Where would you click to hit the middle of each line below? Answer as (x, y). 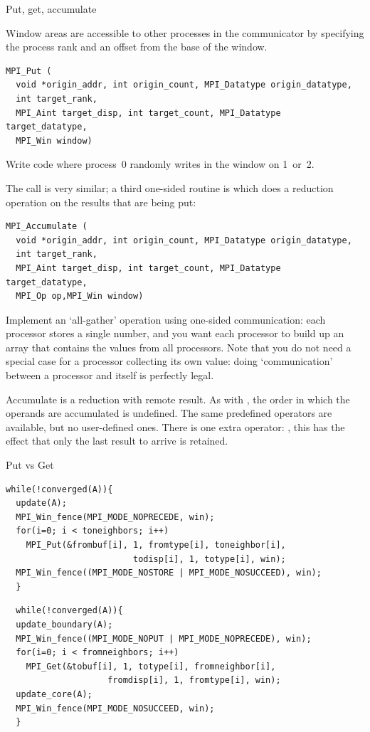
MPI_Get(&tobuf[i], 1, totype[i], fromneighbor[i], (151, 666)
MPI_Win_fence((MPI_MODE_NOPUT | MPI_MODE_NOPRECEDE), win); (164, 638)
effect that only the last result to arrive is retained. (117, 441)
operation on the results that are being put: (101, 202)
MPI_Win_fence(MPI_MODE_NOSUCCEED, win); (115, 708)
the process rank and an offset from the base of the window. (137, 47)
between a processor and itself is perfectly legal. (110, 375)
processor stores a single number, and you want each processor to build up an (175, 333)
